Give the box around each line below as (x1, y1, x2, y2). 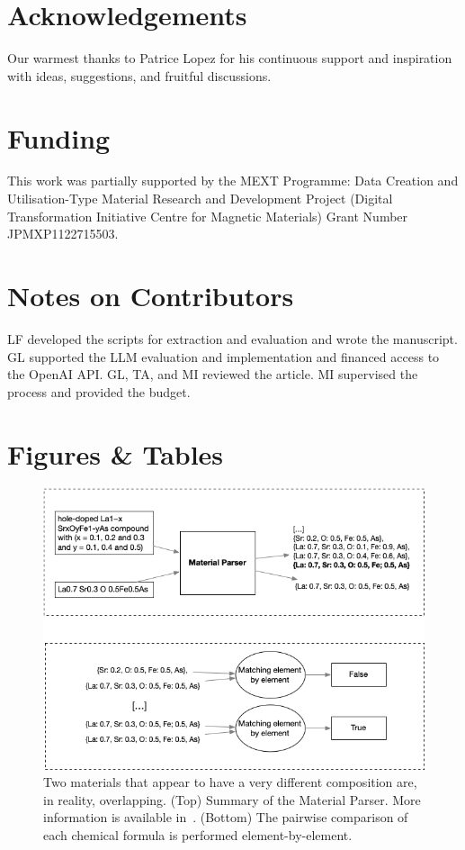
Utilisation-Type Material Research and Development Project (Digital (7, 189, 393, 208)
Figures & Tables (7, 435, 224, 472)
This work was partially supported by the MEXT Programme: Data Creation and (7, 171, 459, 190)
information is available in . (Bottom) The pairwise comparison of (43, 808, 408, 827)
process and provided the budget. (7, 382, 191, 401)
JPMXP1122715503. (7, 224, 119, 243)
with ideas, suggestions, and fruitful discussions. (7, 66, 272, 85)
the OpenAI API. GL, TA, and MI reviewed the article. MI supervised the (7, 365, 418, 384)
